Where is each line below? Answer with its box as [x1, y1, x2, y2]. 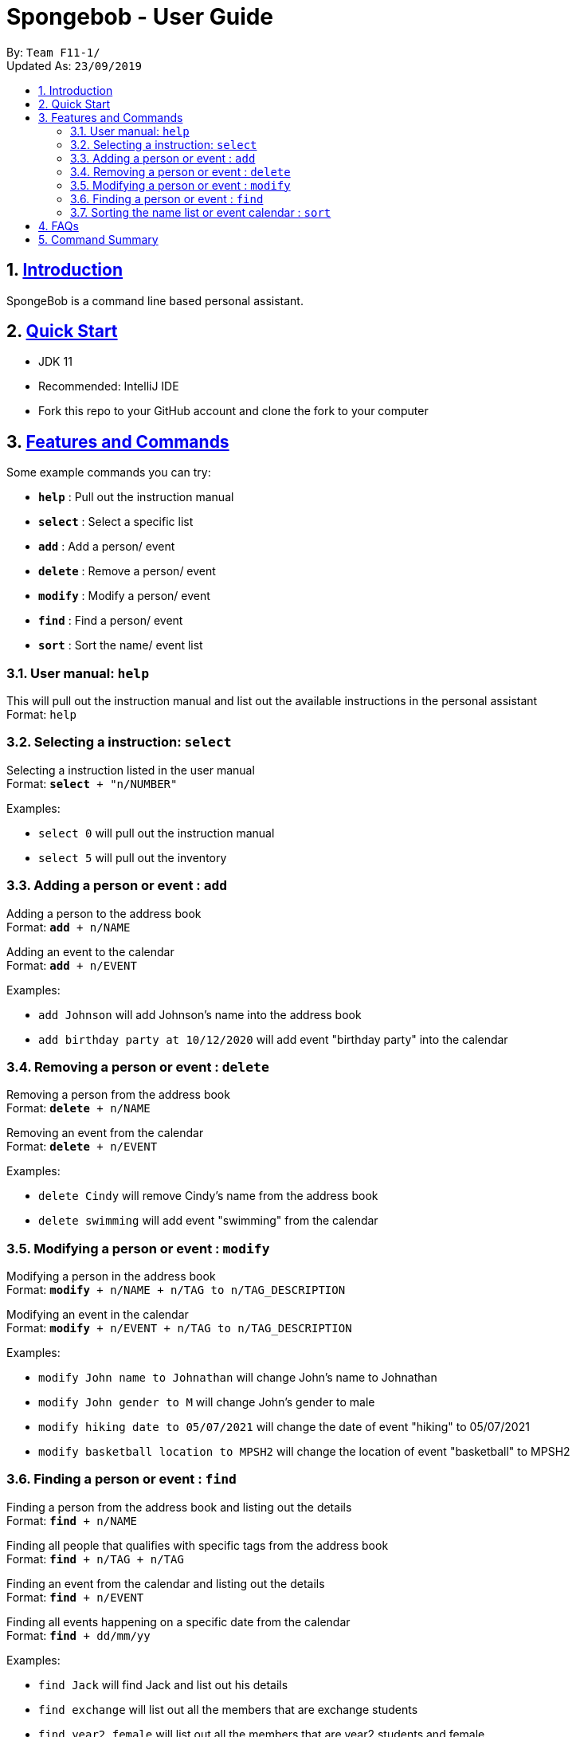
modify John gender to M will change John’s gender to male [38, 1395, 375, 1410]
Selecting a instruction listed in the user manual [6, 763, 255, 777]
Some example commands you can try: [6, 465, 211, 480]
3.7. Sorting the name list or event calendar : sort [70, 205, 331, 219]
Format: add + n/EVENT [6, 958, 137, 972]
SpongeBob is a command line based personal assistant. [6, 293, 304, 308]
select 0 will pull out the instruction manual [38, 825, 275, 840]
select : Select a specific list [38, 515, 194, 529]
